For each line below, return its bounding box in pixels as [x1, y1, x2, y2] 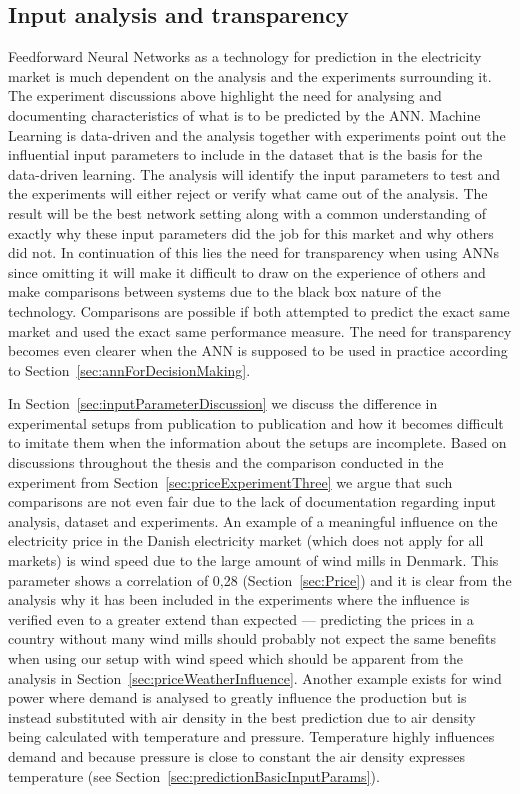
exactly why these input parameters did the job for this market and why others [8, 222, 494, 243]
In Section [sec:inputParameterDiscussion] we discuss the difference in [8, 393, 438, 414]
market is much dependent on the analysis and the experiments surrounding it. [8, 65, 492, 86]
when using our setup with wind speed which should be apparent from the [8, 648, 464, 669]
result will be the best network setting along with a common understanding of [8, 202, 486, 223]
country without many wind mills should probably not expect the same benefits [8, 628, 497, 649]
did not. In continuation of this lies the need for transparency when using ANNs [8, 242, 499, 263]
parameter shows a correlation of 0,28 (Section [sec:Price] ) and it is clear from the [8, 569, 512, 590]
